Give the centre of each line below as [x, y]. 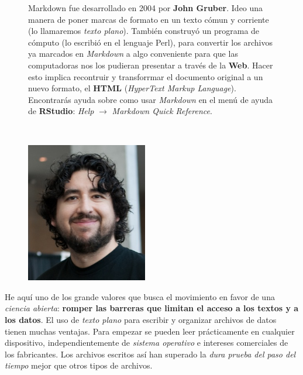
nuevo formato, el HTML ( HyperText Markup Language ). [132, 88]
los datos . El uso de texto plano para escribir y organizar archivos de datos [141, 320]
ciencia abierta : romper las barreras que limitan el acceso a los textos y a [152, 308]
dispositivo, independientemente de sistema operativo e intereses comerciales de [147, 343]
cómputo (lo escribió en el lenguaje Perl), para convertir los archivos [150, 42]
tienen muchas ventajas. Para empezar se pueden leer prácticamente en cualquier [150, 331]
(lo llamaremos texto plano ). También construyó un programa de [144, 31]
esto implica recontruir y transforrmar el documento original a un [146, 76]
